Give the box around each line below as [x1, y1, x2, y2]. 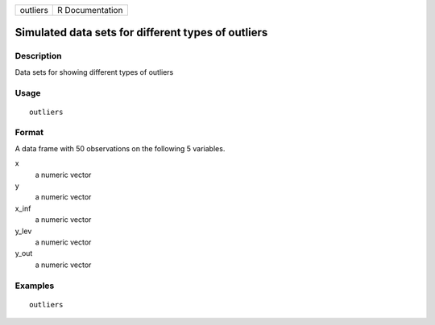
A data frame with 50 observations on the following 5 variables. [14, 143, 226, 153]
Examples [14, 280, 55, 291]
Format [14, 127, 44, 138]
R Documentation [57, 5, 123, 15]
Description [14, 51, 62, 62]
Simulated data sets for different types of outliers [14, 26, 268, 39]
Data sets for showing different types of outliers [14, 67, 174, 76]
